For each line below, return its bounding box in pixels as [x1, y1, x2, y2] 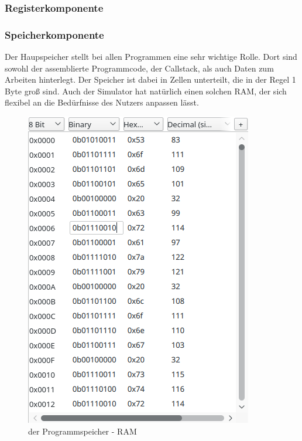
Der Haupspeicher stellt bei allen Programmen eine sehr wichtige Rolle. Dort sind [5, 50, 297, 63]
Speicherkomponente [5, 27, 104, 42]
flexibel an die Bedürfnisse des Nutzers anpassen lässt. [5, 96, 199, 108]
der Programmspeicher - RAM [28, 425, 137, 437]
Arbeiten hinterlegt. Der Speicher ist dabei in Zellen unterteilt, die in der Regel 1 [5, 73, 296, 86]
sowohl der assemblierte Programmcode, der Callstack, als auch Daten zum [5, 62, 274, 74]
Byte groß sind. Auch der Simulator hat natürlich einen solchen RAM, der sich [5, 84, 287, 97]
